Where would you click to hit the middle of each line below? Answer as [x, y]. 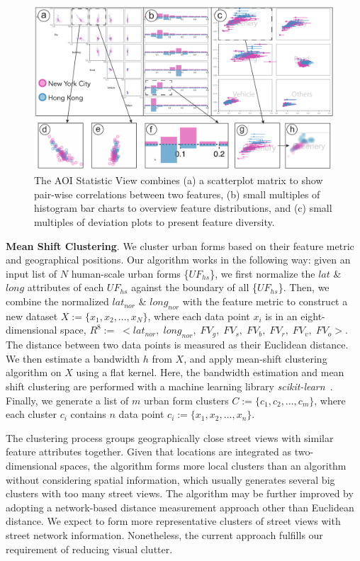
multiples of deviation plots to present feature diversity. [154, 222]
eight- [313, 316]
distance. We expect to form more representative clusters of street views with [173, 521]
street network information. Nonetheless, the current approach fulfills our [164, 534]
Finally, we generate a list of [67, 400]
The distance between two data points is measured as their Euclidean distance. [177, 345]
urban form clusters [186, 400]
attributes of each [66, 287]
